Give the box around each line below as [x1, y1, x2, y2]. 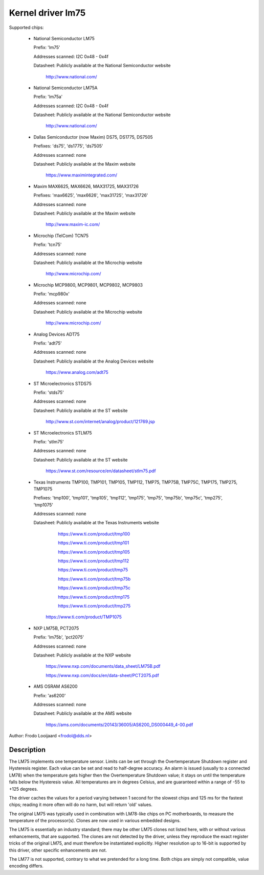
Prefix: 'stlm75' [33, 438, 64, 444]
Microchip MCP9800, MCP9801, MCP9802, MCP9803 [33, 282, 143, 288]
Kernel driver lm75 [9, 7, 86, 18]
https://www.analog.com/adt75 [45, 369, 109, 375]
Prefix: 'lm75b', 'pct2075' [33, 634, 84, 640]
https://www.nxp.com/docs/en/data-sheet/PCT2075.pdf [45, 672, 159, 678]
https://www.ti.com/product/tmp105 [58, 549, 130, 555]
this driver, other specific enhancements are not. [9, 847, 107, 853]
